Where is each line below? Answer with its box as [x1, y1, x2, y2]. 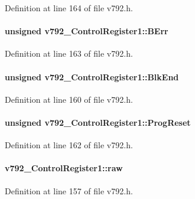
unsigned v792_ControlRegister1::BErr [5, 25, 168, 37]
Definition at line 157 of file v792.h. [5, 184, 133, 197]
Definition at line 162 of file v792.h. [5, 139, 133, 151]
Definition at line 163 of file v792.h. [5, 47, 133, 60]
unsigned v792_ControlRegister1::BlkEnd [5, 70, 179, 83]
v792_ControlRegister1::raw [5, 162, 123, 174]
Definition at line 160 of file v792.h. [5, 93, 133, 105]
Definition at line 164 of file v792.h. [5, 2, 133, 14]
